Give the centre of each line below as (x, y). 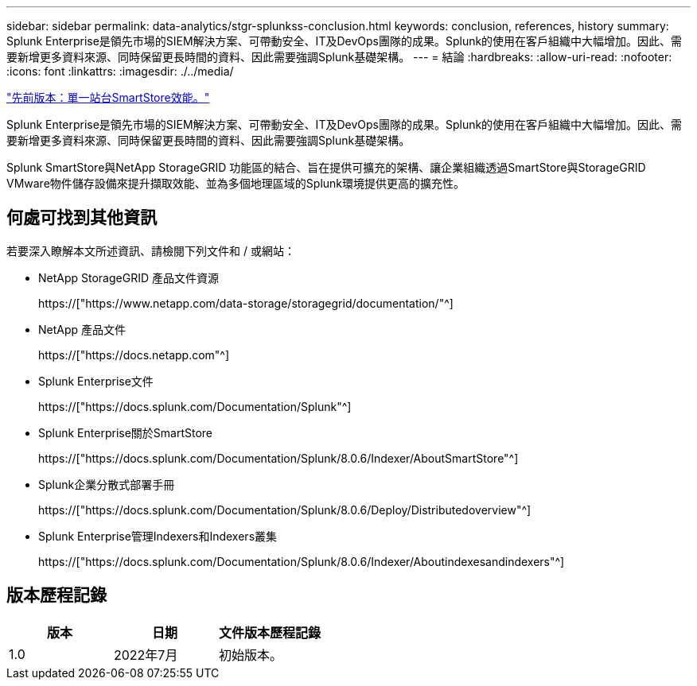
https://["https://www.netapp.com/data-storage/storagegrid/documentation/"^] (246, 303)
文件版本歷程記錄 (270, 632)
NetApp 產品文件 (82, 329)
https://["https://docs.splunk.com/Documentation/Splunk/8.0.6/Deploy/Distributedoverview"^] (285, 510)
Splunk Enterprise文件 (96, 381)
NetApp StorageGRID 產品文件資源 (128, 277)
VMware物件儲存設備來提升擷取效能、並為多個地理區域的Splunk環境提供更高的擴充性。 (236, 183)
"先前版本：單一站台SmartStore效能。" (108, 97)
